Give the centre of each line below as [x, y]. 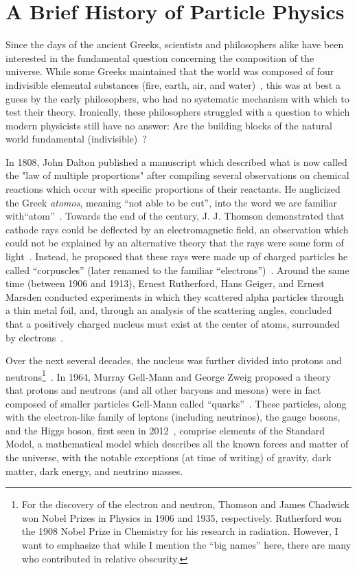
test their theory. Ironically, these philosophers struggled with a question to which [178, 112]
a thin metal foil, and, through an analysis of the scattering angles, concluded [169, 310]
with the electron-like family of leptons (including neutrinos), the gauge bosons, [173, 417]
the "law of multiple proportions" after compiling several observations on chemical [177, 175]
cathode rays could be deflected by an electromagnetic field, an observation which [177, 229]
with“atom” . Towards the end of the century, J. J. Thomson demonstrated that [175, 216]
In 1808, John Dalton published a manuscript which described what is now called [176, 161]
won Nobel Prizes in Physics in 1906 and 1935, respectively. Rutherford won [182, 517]
